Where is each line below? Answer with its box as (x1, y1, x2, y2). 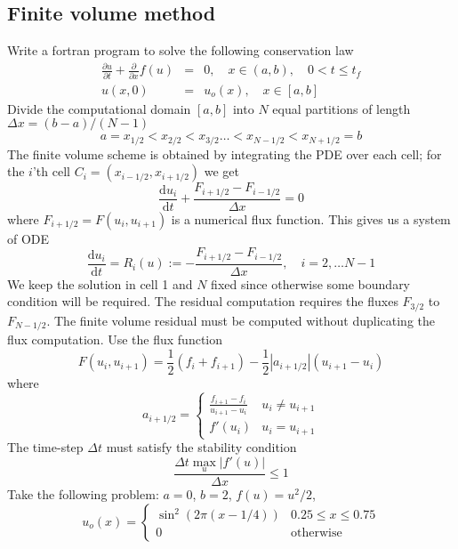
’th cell (32, 162, 70, 181)
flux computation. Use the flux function (7, 330, 223, 349)
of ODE (7, 229, 50, 247)
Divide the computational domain (7, 99, 191, 117)
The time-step (7, 438, 84, 456)
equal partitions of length (272, 99, 411, 117)
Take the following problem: (7, 484, 159, 503)
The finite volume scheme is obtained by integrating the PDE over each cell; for (7, 144, 442, 163)
